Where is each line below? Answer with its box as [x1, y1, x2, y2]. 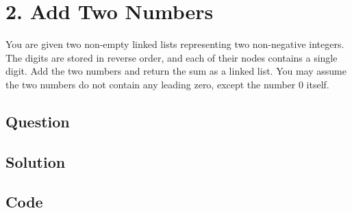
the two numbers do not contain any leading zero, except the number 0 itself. [5, 77, 329, 91]
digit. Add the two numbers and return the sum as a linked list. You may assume [5, 64, 347, 78]
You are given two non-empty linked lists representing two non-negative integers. [5, 37, 344, 51]
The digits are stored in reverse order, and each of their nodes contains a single [5, 50, 338, 64]
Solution [5, 151, 66, 172]
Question [5, 110, 70, 131]
